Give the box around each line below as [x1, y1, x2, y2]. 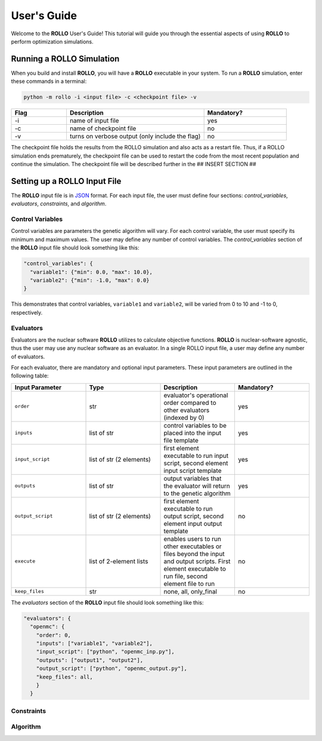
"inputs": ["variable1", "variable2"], [36, 639, 153, 647]
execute [14, 558, 36, 564]
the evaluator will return [163, 481, 230, 490]
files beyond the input [163, 549, 225, 558]
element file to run [163, 579, 215, 588]
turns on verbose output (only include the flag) [69, 132, 201, 140]
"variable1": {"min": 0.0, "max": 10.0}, [30, 269, 153, 275]
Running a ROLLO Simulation [11, 54, 120, 64]
